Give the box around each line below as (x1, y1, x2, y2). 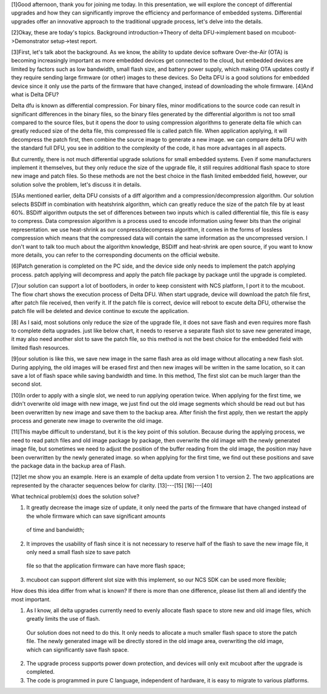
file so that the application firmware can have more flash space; (26, 562, 186, 569)
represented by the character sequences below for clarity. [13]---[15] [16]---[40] (11, 481, 213, 489)
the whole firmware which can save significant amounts (26, 512, 166, 520)
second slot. (11, 380, 42, 388)
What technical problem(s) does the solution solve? (11, 493, 139, 500)
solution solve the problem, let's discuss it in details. (11, 180, 142, 188)
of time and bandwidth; (26, 526, 85, 534)
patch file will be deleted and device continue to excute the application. (11, 308, 189, 315)
